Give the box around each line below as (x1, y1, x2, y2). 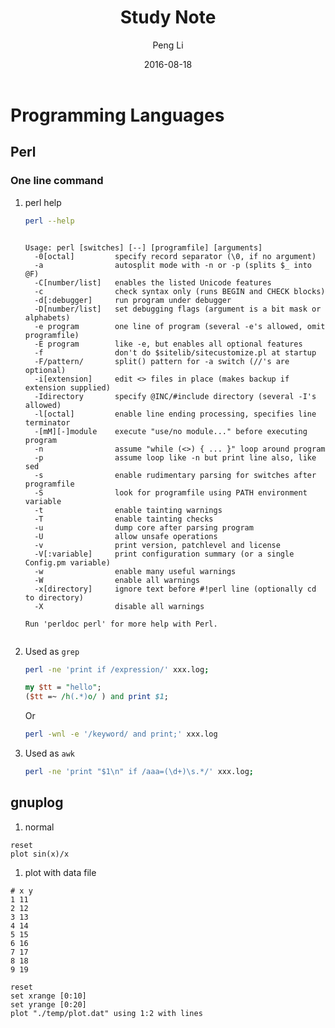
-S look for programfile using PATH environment (34, 487, 308, 498)
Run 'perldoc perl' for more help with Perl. (24, 619, 218, 629)
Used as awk (24, 747, 75, 759)
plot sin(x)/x (10, 849, 70, 859)
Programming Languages (10, 104, 225, 126)
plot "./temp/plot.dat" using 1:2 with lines (10, 1008, 203, 1018)
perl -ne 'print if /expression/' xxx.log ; (24, 664, 210, 675)
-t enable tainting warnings (34, 505, 223, 515)
